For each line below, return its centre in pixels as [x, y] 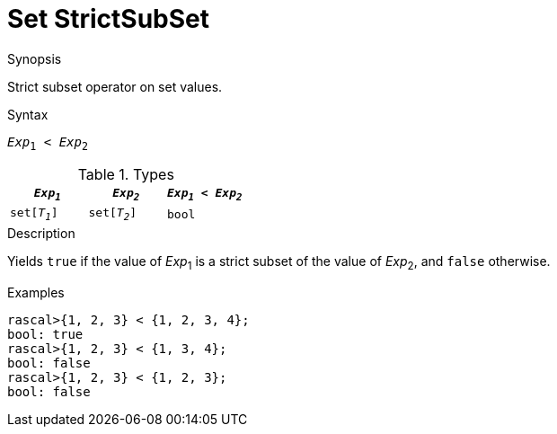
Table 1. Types [126, 174]
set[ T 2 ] [112, 214]
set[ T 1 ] [34, 214]
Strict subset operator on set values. [115, 86]
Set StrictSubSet [109, 19]
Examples [36, 292]
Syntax [28, 114]
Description [41, 233]
